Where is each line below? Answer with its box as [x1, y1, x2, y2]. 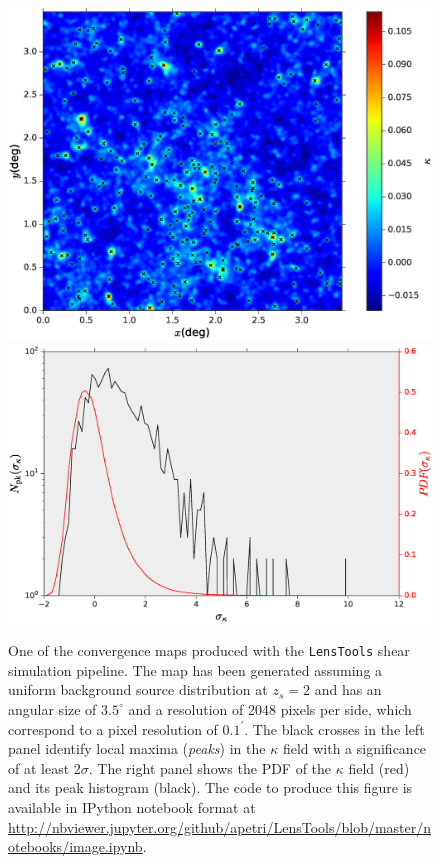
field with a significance [282, 738, 427, 759]
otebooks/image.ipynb [8, 836, 143, 857]
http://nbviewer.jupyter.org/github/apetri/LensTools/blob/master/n [8, 816, 432, 837]
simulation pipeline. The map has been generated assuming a [8, 659, 383, 680]
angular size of [8, 698, 97, 719]
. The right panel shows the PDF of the [88, 757, 332, 778]
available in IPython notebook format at [8, 796, 256, 817]
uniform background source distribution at [8, 679, 268, 700]
